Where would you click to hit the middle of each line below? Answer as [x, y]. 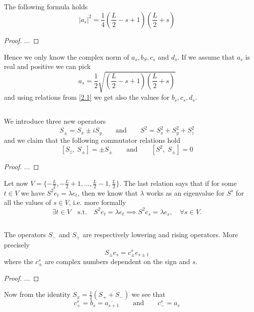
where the [19, 261]
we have [33, 192]
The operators [25, 234]
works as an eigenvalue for [185, 192]
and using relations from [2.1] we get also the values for [87, 97]
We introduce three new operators [55, 121]
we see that [148, 294]
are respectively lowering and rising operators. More [160, 234]
